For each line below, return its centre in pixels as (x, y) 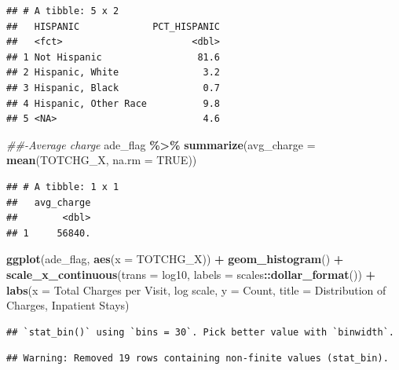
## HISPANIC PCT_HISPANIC (113, 26)
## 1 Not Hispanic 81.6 (113, 57)
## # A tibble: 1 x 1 (63, 187)
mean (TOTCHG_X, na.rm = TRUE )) (102, 160)
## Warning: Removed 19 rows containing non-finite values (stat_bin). (198, 359)
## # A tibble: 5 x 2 (63, 11)
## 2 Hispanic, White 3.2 (113, 73)
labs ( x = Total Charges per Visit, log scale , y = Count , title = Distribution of (196, 289)
